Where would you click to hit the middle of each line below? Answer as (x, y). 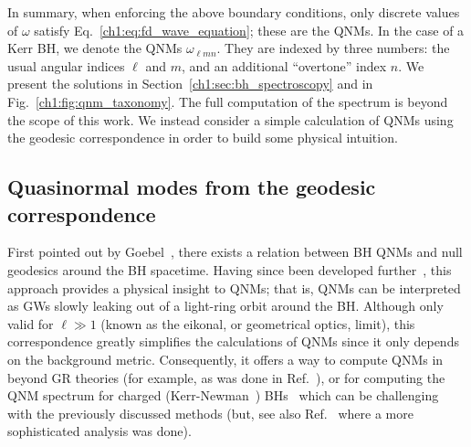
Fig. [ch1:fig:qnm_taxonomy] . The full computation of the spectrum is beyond (228, 101)
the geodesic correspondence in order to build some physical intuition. (203, 138)
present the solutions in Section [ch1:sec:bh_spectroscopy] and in (190, 84)
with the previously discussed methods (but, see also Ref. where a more (210, 413)
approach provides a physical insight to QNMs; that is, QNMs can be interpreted (234, 287)
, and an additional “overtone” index (284, 65)
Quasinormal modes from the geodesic (192, 187)
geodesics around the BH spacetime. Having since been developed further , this (230, 269)
